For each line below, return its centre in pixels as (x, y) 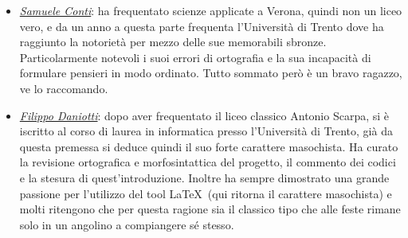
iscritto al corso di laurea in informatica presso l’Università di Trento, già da (206, 131)
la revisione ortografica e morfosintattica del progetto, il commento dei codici (208, 162)
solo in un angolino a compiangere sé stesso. (127, 224)
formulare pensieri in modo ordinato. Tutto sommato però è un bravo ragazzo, (211, 73)
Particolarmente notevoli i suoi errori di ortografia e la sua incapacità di (195, 57)
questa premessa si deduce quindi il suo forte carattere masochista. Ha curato (209, 146)
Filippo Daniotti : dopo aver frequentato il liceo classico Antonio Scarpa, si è (204, 115)
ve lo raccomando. (64, 88)
